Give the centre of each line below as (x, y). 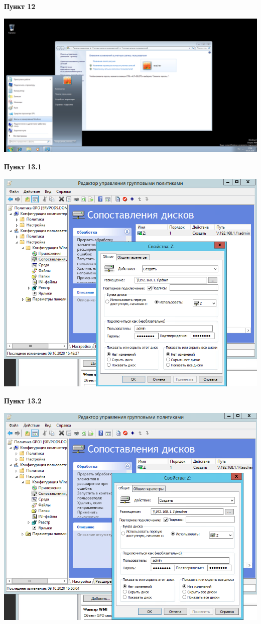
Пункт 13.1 (23, 166)
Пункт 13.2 (23, 400)
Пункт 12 (20, 6)
